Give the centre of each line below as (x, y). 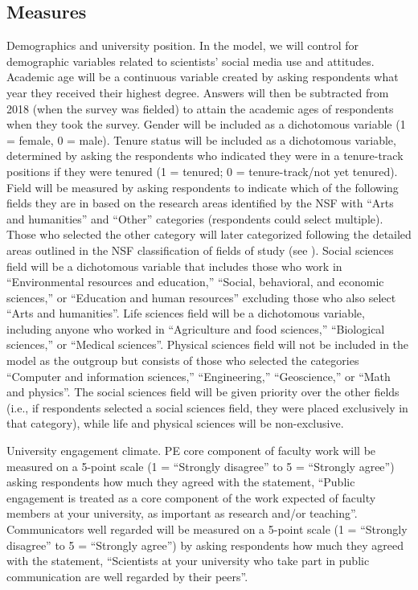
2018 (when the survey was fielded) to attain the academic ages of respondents (200, 108)
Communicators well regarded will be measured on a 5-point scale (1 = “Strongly (207, 529)
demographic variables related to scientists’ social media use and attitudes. (191, 61)
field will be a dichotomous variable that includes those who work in (174, 266)
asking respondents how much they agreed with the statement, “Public (181, 482)
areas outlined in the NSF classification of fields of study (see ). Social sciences (200, 250)
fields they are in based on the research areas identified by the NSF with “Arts (200, 203)
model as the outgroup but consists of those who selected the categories (183, 361)
